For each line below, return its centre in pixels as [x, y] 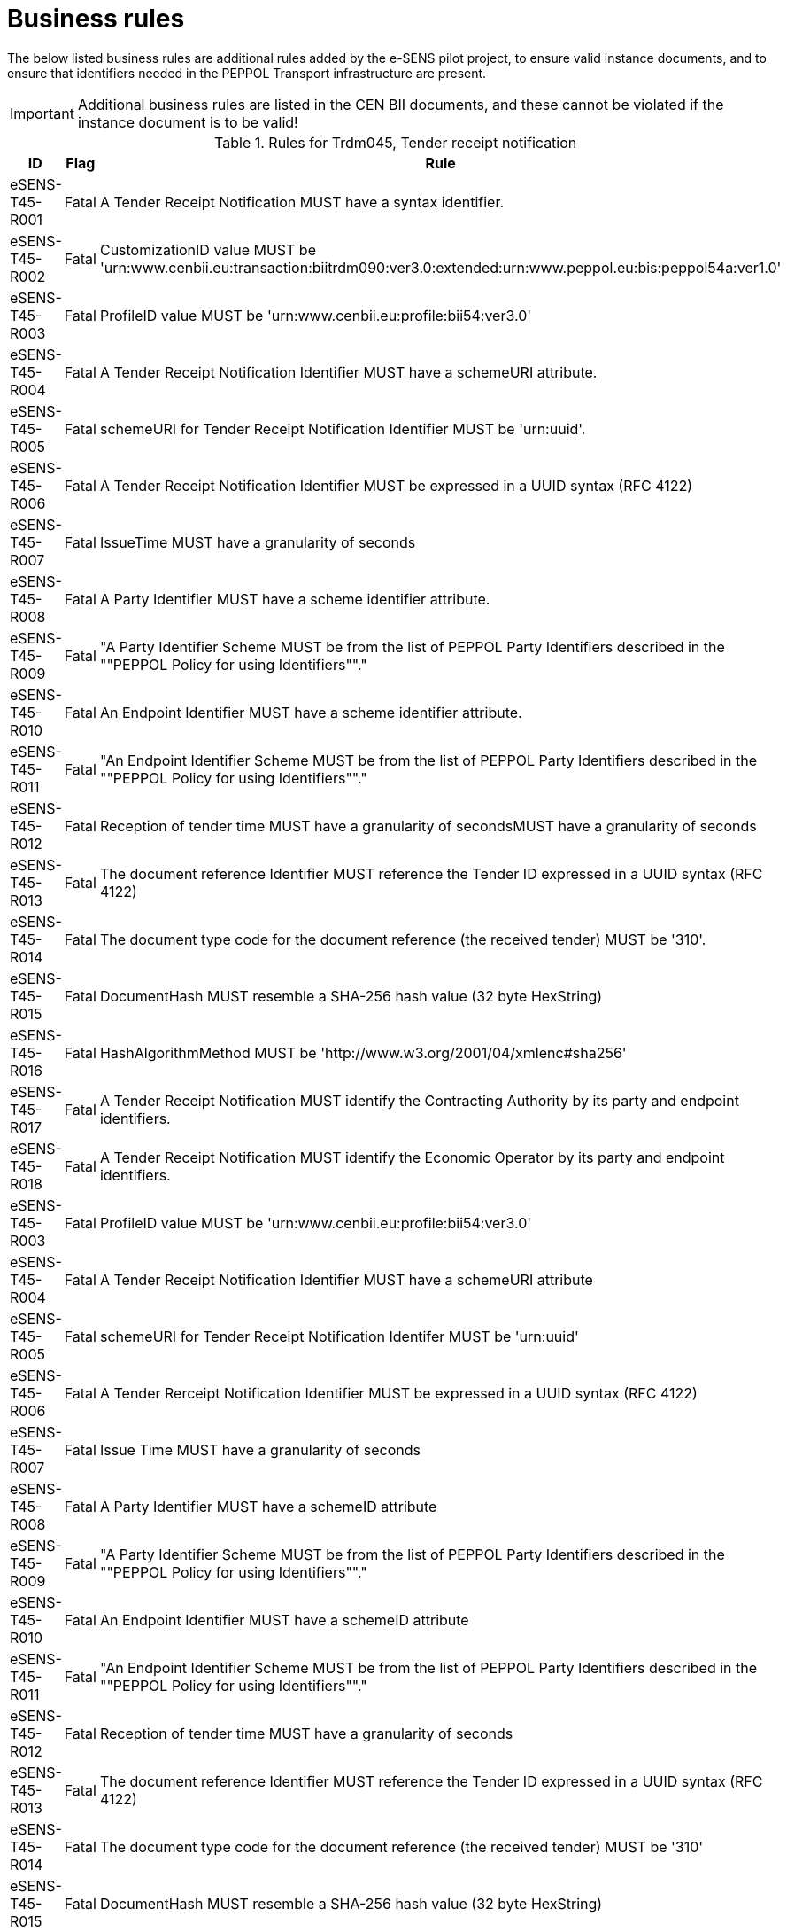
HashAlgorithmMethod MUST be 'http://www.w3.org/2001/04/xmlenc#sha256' [363, 1052]
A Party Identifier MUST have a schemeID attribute [268, 1506]
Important [42, 113]
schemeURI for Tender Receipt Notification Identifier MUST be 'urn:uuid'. [343, 428]
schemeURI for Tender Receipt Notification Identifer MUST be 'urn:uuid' [339, 1336]
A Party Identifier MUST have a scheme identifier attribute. [295, 599]
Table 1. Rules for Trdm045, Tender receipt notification [396, 142]
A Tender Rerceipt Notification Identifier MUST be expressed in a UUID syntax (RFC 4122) [398, 1393]
